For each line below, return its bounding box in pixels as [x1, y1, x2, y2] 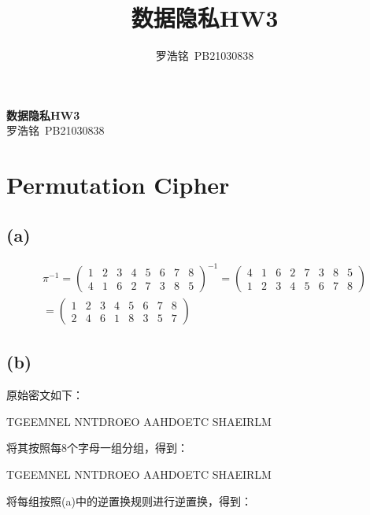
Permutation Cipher [6, 169, 230, 201]
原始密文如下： [6, 387, 83, 403]
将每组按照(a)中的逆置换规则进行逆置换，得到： [6, 492, 252, 509]
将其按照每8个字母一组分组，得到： [6, 439, 188, 456]
